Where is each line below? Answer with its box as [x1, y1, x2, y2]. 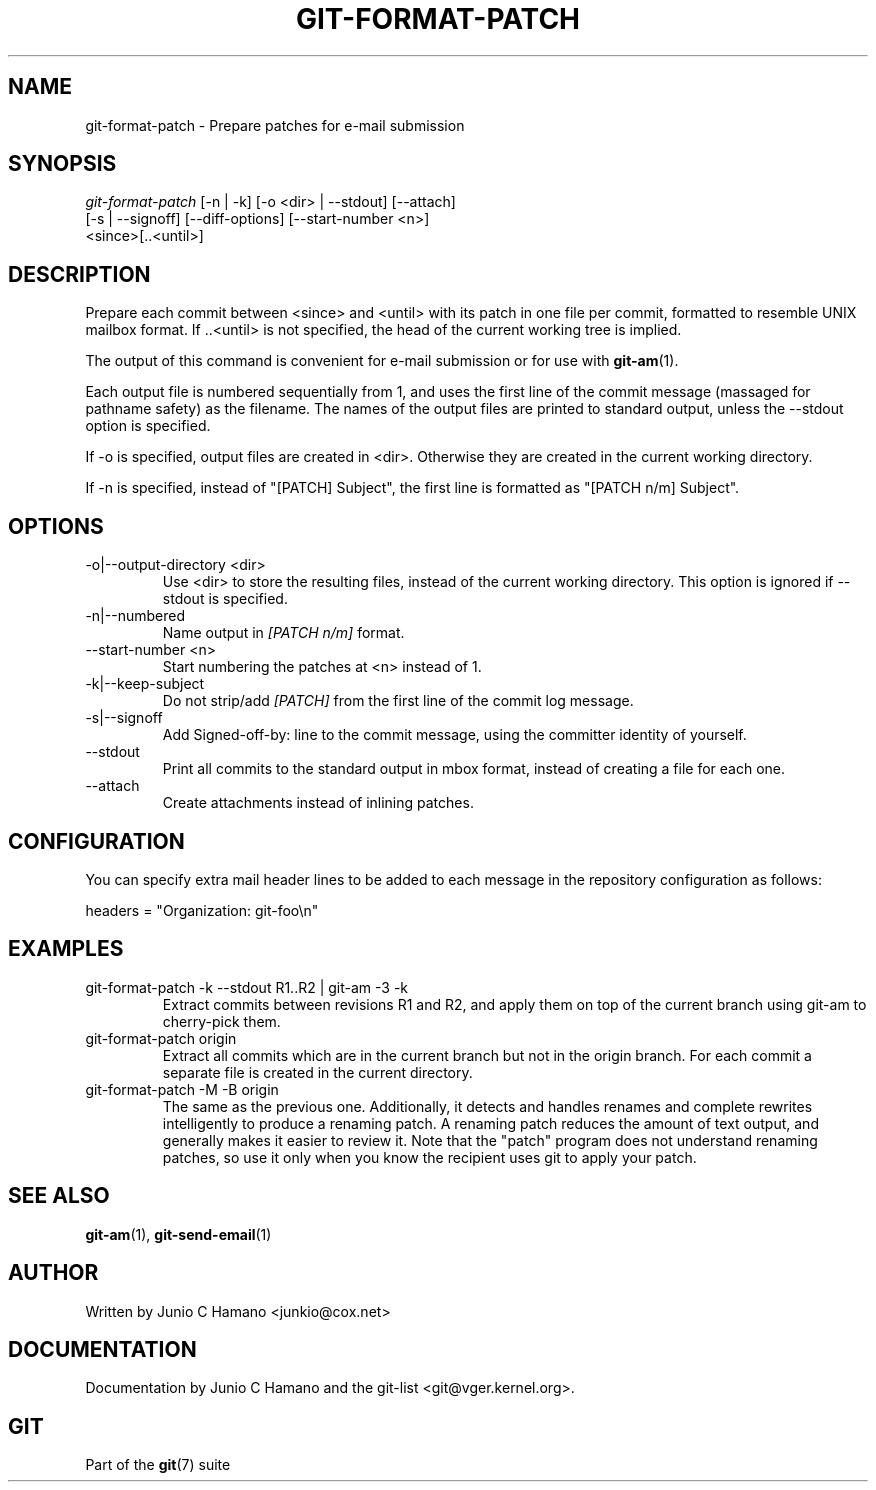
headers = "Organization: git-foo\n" [85, 901, 319, 919]
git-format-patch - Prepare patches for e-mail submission [85, 116, 465, 134]
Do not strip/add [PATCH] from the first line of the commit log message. [162, 692, 634, 710]
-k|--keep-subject [85, 675, 205, 693]
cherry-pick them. [162, 1012, 281, 1030]
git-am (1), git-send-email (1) [85, 1225, 272, 1243]
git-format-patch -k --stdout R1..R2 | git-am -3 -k [85, 978, 409, 996]
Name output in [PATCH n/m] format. [162, 624, 405, 642]
